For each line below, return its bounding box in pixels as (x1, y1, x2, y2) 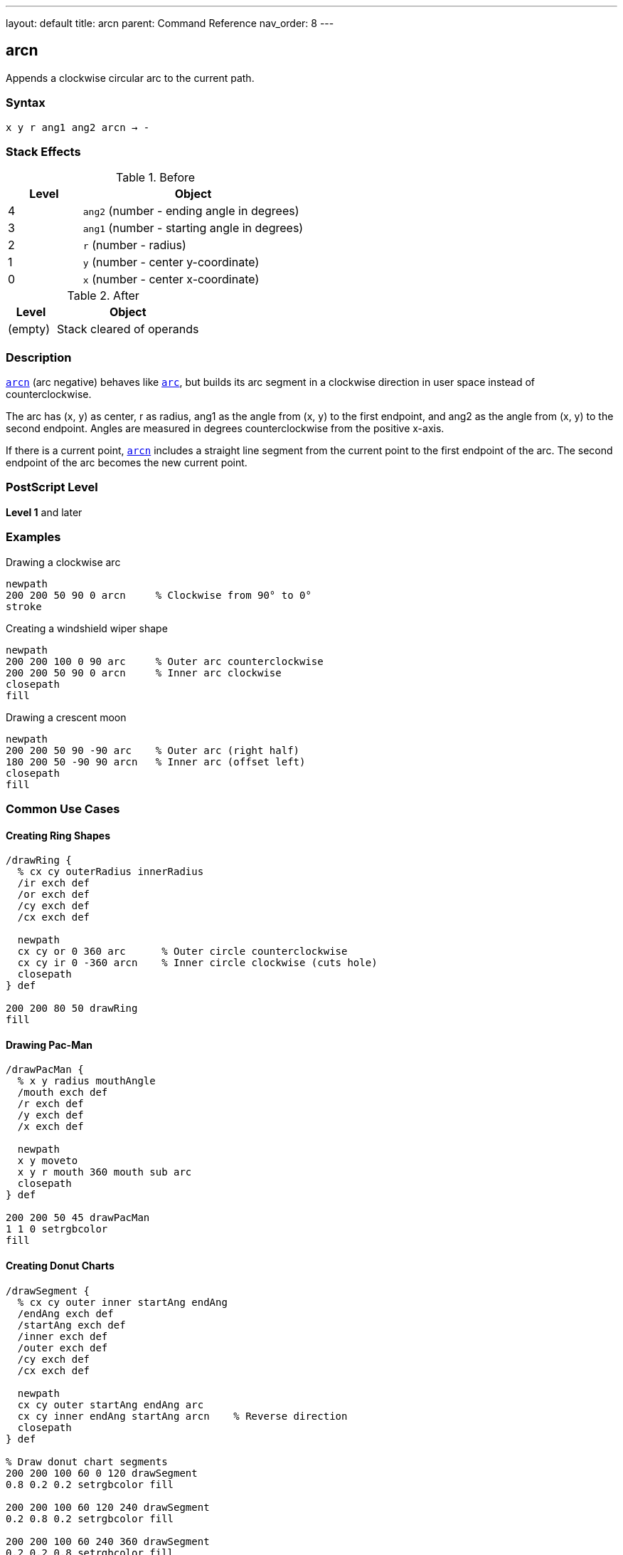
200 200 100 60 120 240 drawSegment (6, 1501, 210, 1513)
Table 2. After (67, 288, 139, 303)
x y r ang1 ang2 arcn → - (6, 121, 150, 133)
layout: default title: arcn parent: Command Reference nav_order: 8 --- (6, 17, 334, 29)
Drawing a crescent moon (6, 711, 127, 723)
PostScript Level (6, 480, 98, 495)
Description (6, 350, 72, 365)
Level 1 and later (6, 506, 82, 518)
